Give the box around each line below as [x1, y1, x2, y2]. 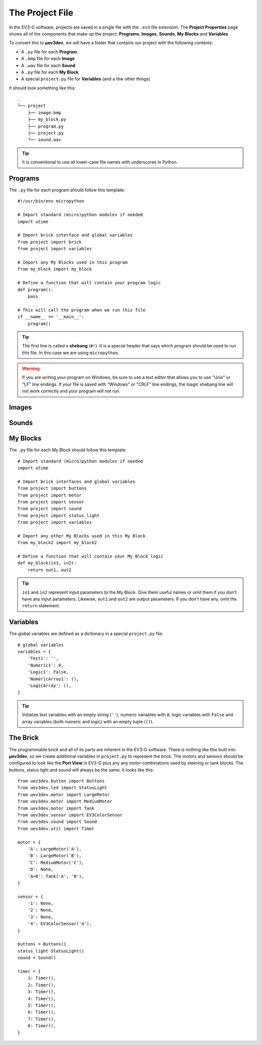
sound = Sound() [17, 955, 56, 960]
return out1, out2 [27, 567, 72, 573]
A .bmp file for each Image [21, 56, 75, 62]
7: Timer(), [27, 1016, 56, 1022]
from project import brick [17, 239, 82, 245]
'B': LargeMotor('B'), [27, 853, 82, 858]
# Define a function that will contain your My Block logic [17, 554, 164, 559]
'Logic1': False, [27, 669, 69, 675]
